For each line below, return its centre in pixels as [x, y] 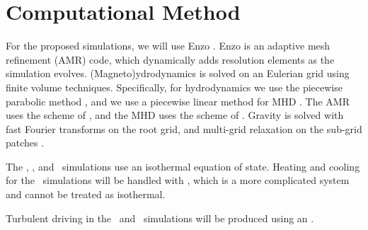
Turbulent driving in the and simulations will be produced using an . [160, 218]
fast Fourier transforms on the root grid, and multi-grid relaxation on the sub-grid [184, 128]
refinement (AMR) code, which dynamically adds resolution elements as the [170, 59]
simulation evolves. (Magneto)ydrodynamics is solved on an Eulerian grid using [178, 73]
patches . [25, 143]
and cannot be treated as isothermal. [86, 194]
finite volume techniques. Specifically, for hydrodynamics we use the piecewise [174, 87]
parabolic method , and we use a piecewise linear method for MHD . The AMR [178, 101]
